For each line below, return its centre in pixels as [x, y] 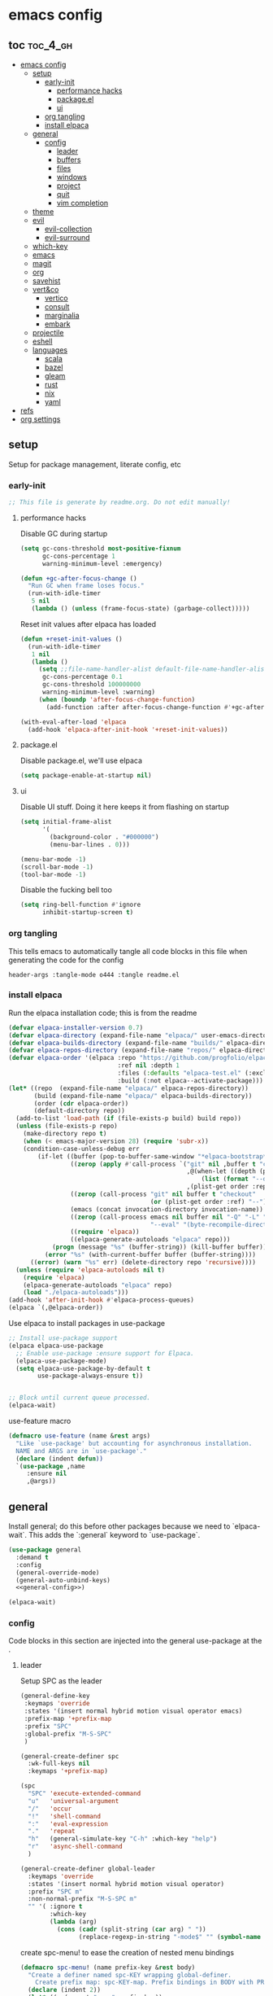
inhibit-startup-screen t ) [88, 913]
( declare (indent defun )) [60, 1459]
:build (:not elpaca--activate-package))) [191, 1080]
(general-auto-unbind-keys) [63, 1580]
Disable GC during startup [64, 533]
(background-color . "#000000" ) [104, 837]
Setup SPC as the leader [61, 1681]
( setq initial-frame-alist [66, 822]
